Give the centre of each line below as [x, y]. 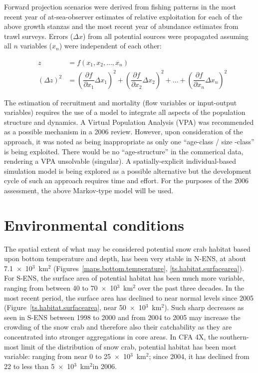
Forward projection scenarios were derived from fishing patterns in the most [120, 6]
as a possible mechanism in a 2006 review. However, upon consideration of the [124, 132]
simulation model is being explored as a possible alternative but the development [128, 171]
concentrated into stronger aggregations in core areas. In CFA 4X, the [111, 336]
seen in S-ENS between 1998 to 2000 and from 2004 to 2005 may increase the [122, 317]
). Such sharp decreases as [204, 307]
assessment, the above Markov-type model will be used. [89, 190]
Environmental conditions [94, 224]
